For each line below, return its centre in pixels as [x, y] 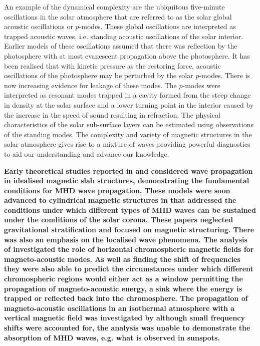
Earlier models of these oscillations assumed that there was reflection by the [121, 46]
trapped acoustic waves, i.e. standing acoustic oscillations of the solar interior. [124, 36]
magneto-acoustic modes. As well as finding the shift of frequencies [122, 259]
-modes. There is [225, 75]
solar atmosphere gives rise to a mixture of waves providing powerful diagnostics [127, 144]
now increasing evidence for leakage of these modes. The [90, 85]
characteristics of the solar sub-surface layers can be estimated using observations [129, 124]
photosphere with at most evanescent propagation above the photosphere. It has [127, 55]
